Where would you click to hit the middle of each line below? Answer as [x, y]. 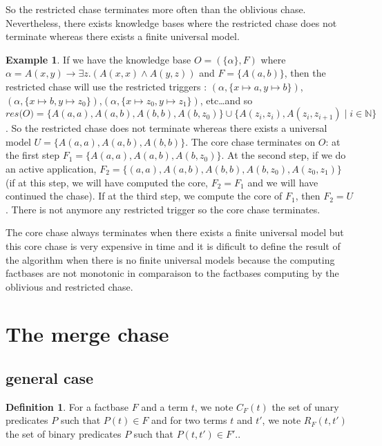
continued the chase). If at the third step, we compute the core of [144, 196]
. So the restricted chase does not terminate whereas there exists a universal [166, 128]
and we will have [283, 182]
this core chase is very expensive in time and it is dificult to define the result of [173, 245]
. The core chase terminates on [250, 141]
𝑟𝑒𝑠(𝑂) [20, 114]
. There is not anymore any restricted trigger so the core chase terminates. [163, 209]
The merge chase [87, 334]
